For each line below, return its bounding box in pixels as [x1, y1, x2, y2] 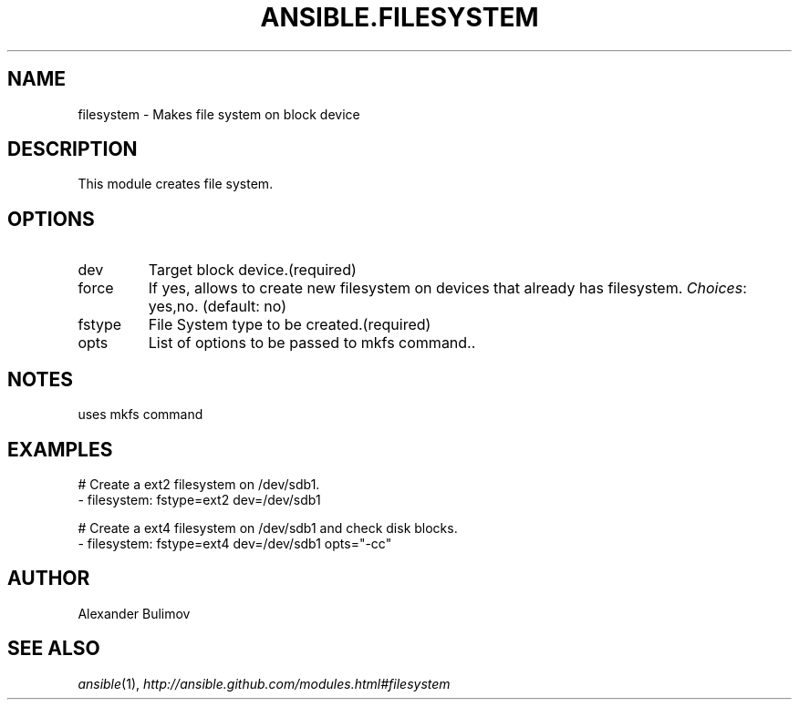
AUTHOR [7, 567, 90, 590]
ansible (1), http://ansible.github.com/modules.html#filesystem [78, 675, 451, 692]
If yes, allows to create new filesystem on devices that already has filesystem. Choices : [148, 279, 747, 298]
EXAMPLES [7, 437, 113, 461]
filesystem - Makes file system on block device [78, 106, 360, 122]
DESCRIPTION [7, 138, 138, 161]
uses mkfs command [78, 406, 203, 423]
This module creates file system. [78, 176, 274, 192]
